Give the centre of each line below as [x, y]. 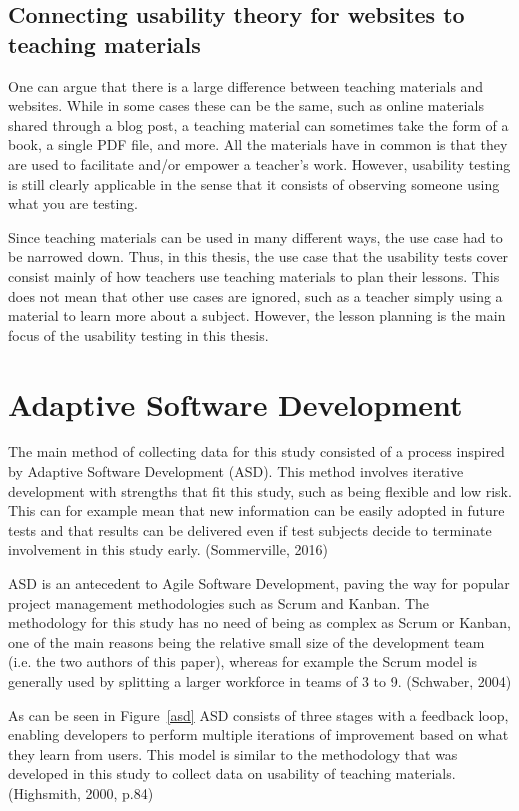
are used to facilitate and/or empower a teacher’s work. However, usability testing [259, 163]
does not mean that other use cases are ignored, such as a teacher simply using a [255, 295]
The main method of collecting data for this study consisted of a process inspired [256, 451]
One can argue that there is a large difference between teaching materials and [246, 85]
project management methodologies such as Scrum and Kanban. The [219, 602]
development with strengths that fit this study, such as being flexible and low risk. [260, 490]
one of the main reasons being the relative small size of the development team [246, 641]
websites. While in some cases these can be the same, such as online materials [246, 105]
